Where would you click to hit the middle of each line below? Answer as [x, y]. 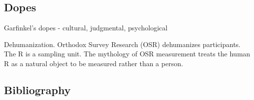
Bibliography [37, 89]
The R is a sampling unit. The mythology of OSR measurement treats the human [127, 54]
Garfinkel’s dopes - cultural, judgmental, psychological [86, 28]
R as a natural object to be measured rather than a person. [94, 63]
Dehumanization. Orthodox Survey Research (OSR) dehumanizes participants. [122, 44]
